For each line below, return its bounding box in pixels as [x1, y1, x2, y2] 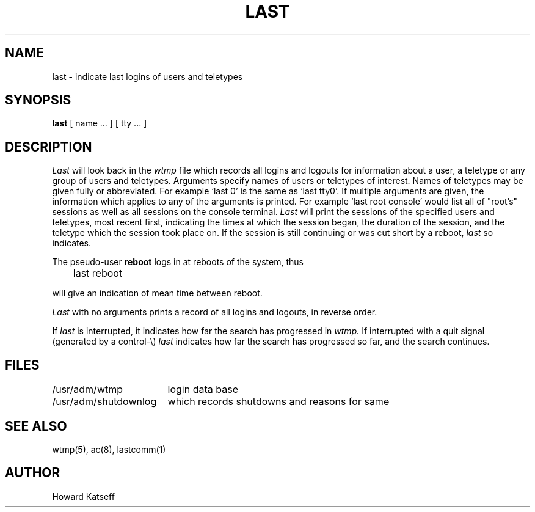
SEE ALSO [5, 418, 67, 434]
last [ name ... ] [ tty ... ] [52, 118, 147, 129]
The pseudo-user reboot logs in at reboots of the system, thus [52, 257, 304, 268]
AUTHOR [5, 465, 60, 481]
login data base [167, 383, 238, 396]
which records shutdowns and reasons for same [167, 395, 390, 408]
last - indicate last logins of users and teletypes [52, 71, 243, 82]
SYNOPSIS [5, 92, 71, 108]
